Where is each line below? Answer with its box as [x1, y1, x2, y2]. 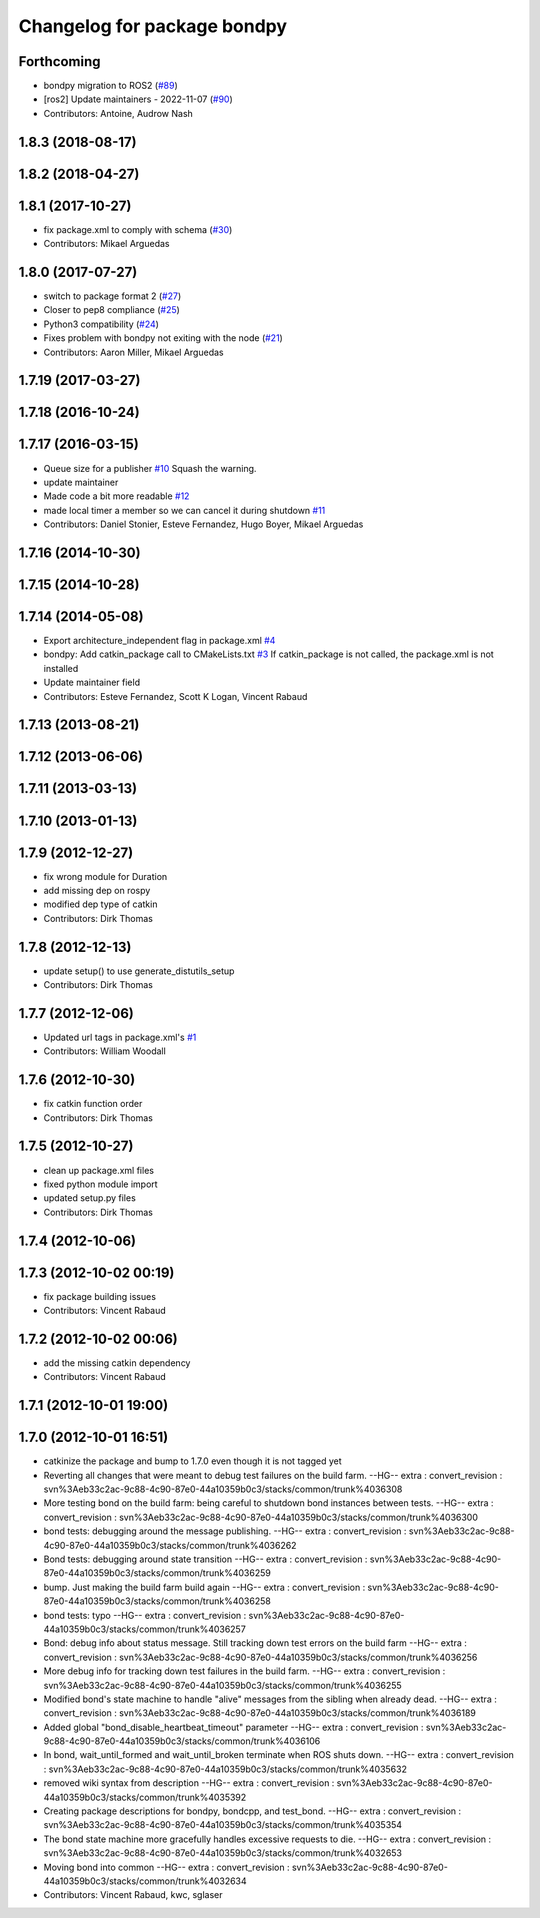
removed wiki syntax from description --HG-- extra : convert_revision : [43, 1777, 335, 1789]
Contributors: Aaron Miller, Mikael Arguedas [43, 346, 224, 358]
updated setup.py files [43, 1192, 137, 1204]
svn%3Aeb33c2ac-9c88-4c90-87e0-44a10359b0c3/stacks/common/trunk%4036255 [43, 1679, 402, 1691]
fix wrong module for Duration [43, 870, 168, 882]
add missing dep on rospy [43, 885, 151, 896]
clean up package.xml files [43, 1164, 155, 1176]
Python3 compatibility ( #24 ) [43, 318, 160, 330]
